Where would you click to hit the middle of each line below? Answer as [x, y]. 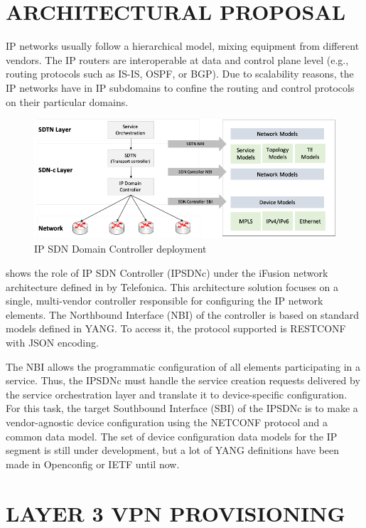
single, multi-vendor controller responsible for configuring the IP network [165, 301]
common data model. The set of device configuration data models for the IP [172, 436]
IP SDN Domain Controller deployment [120, 249]
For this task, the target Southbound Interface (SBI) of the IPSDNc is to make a [182, 408]
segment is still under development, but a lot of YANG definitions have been [173, 450]
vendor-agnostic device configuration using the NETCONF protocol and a [167, 422]
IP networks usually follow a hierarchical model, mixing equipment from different [183, 46]
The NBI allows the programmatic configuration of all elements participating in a [183, 366]
